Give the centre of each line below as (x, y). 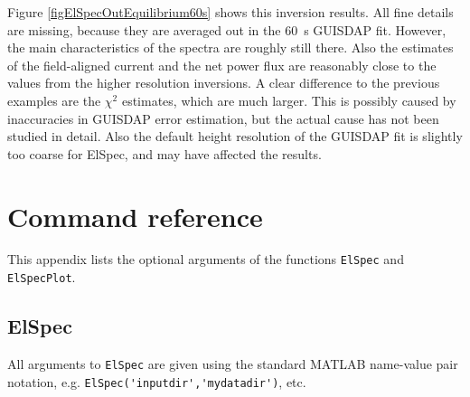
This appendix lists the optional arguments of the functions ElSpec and (206, 259)
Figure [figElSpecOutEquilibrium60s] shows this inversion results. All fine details (230, 12)
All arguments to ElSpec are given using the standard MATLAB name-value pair (233, 363)
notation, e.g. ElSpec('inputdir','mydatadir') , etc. (157, 381)
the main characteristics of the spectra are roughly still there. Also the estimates (230, 47)
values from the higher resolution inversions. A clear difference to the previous (224, 83)
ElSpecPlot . (42, 277)
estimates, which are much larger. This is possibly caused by (289, 100)
